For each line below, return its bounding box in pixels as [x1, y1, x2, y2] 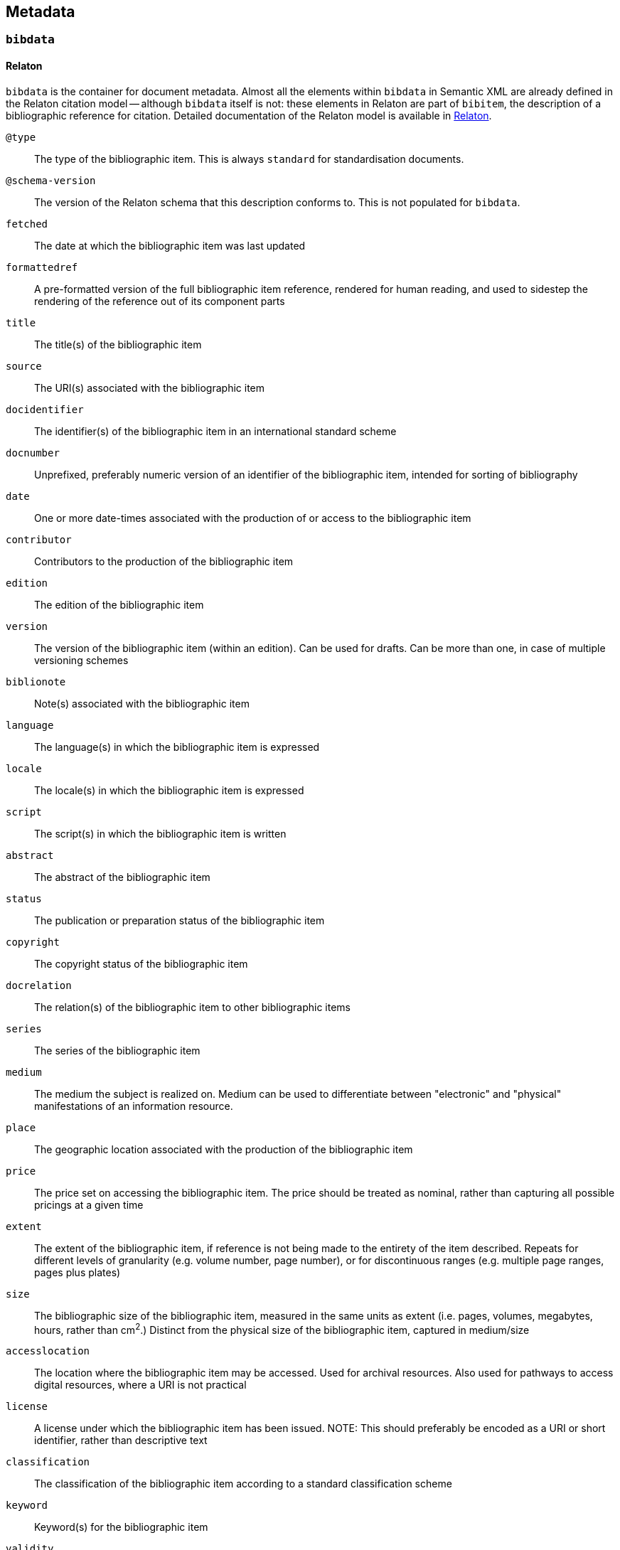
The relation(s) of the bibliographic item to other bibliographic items [34, 1000, 351, 1013]
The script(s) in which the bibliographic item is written [34, 827, 287, 840]
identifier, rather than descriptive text [34, 1434, 208, 1447]
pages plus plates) [34, 1266, 121, 1278]
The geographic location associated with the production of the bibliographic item [34, 1143, 413, 1155]
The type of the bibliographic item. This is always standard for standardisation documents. [34, 152, 464, 165]
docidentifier [6, 403, 84, 415]
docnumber [6, 447, 60, 459]
